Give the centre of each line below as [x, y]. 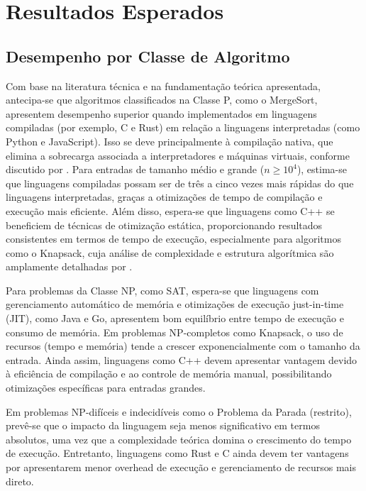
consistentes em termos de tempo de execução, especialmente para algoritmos [173, 239]
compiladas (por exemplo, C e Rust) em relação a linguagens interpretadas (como [183, 127]
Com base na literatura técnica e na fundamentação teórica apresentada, [163, 85]
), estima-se [322, 169]
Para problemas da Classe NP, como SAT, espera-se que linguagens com [162, 290]
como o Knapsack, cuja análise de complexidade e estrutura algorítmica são [170, 252]
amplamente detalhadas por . [69, 266]
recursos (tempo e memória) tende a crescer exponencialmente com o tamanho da [183, 346]
